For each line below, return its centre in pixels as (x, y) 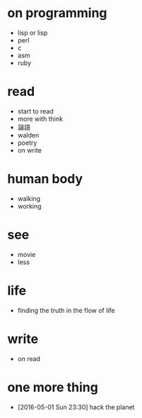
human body (45, 179)
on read (29, 358)
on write (30, 150)
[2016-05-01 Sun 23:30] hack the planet (76, 407)
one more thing (53, 387)
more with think (40, 119)
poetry (27, 143)
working (29, 206)
